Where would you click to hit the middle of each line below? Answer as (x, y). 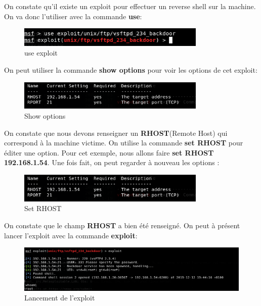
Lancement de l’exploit (60, 298)
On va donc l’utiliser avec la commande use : (73, 16)
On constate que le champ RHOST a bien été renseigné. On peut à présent (122, 225)
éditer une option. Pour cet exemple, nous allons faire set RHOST (109, 152)
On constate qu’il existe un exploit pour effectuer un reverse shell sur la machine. (130, 6)
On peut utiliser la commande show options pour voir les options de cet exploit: (131, 70)
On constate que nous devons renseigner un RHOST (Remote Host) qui (116, 133)
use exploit (41, 53)
